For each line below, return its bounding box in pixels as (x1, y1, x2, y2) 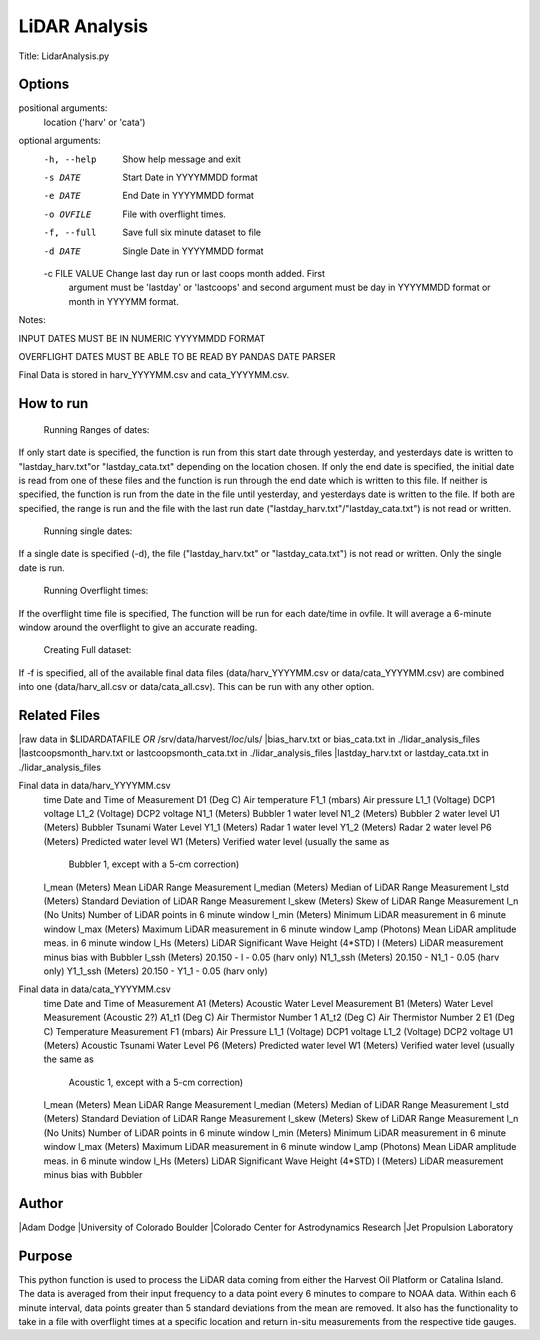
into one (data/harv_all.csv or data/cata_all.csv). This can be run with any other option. (18, 681, 375, 693)
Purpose (18, 1247, 73, 1264)
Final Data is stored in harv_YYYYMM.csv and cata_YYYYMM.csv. (18, 369, 290, 381)
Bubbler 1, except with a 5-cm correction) (68, 858, 240, 870)
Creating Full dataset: (43, 644, 132, 656)
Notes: (18, 314, 46, 326)
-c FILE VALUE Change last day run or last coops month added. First (43, 267, 325, 279)
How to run (18, 395, 89, 412)
